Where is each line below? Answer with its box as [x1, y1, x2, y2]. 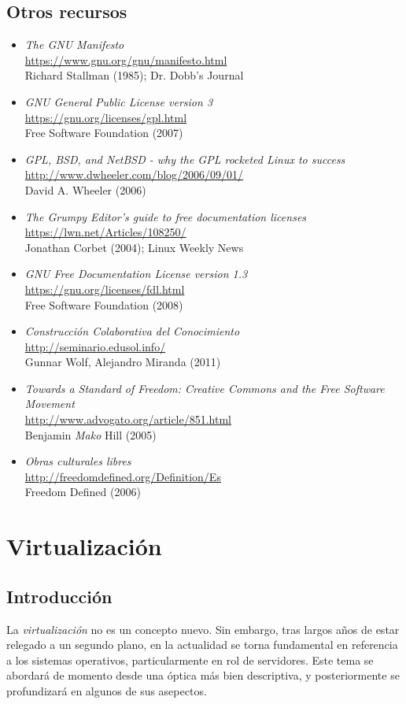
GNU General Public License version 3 [24, 93, 213, 109]
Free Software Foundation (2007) [24, 124, 183, 141]
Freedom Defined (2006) [24, 484, 141, 500]
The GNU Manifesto [24, 36, 124, 53]
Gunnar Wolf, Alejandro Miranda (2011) [24, 354, 221, 370]
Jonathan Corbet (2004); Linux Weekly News [24, 239, 244, 255]
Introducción [6, 584, 113, 608]
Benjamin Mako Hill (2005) [24, 426, 157, 443]
